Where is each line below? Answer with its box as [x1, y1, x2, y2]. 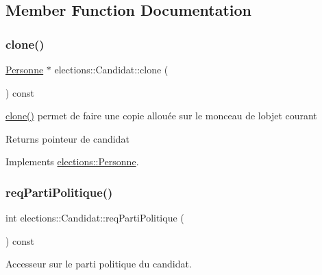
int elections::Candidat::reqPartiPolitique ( [5, 211, 184, 225]
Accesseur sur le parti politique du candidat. [5, 256, 192, 271]
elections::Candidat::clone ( [54, 62, 169, 76]
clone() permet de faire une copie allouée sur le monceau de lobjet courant [5, 108, 317, 123]
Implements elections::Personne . [5, 154, 139, 169]
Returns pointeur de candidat [5, 131, 129, 145]
